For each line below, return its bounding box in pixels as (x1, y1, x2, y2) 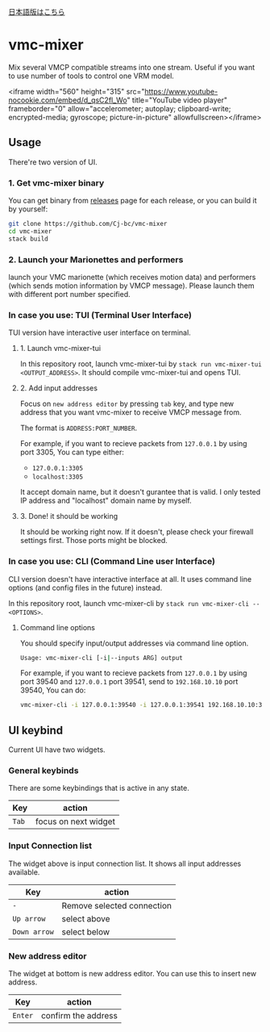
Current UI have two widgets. (8, 745, 106, 754)
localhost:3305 (31, 473, 83, 482)
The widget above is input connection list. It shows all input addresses (8, 859, 242, 868)
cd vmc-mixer (8, 227, 52, 236)
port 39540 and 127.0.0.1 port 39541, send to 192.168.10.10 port (19, 677, 239, 687)
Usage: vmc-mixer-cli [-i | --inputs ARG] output (19, 654, 183, 662)
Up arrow (12, 914, 46, 923)
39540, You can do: (19, 685, 86, 696)
